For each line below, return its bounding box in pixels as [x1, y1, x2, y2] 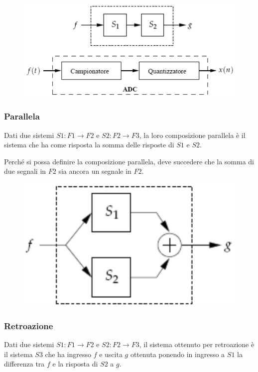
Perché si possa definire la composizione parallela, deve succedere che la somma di [4, 156, 255, 166]
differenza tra [4, 359, 45, 369]
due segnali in [4, 166, 46, 176]
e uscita [99, 349, 123, 359]
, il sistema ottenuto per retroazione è [139, 339, 255, 349]
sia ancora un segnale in [58, 166, 131, 176]
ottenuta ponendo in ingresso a [130, 349, 225, 359]
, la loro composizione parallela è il [139, 129, 246, 140]
